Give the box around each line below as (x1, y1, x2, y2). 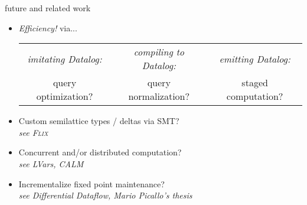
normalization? (128, 89, 190, 103)
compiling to (133, 45, 184, 59)
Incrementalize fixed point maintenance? (18, 177, 165, 190)
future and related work (5, 2, 91, 14)
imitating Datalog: (27, 51, 102, 66)
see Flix (18, 126, 48, 138)
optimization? (36, 89, 93, 103)
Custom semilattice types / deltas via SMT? (18, 115, 179, 127)
